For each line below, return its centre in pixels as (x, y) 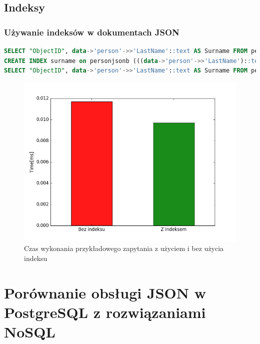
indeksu (36, 258)
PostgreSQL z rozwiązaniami (105, 312)
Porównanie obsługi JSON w (105, 292)
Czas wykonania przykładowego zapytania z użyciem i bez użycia (124, 248)
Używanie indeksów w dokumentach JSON (92, 32)
